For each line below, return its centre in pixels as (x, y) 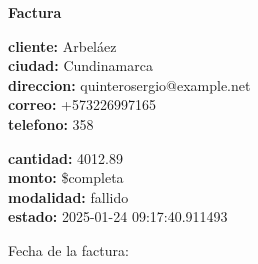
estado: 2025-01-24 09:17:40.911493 (118, 216)
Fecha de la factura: (68, 249)
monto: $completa (66, 177)
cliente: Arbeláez (62, 45)
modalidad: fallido (68, 196)
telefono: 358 (51, 123)
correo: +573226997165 (82, 104)
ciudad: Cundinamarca (80, 65)
